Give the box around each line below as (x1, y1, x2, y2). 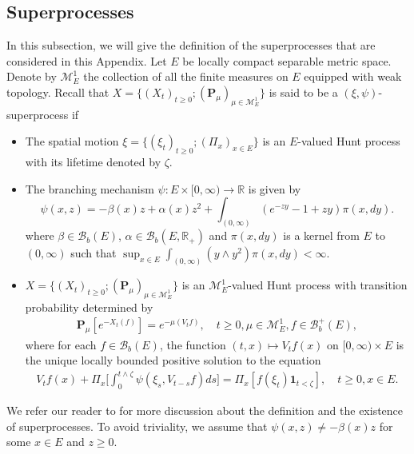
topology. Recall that (6, 83, 109, 100)
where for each (25, 336, 97, 352)
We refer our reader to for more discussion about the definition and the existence (6, 402, 404, 419)
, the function (159, 336, 226, 352)
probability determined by (25, 298, 153, 315)
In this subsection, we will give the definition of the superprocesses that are (6, 37, 376, 54)
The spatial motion (25, 133, 119, 149)
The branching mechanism (25, 180, 154, 197)
